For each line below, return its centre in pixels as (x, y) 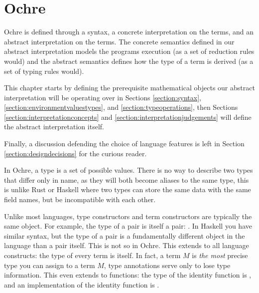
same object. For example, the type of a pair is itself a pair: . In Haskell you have (128, 226)
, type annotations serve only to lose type (167, 265)
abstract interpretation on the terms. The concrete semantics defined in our (119, 41)
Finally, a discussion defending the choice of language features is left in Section (124, 144)
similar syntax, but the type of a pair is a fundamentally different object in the (125, 235)
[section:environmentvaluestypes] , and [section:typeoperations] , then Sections (121, 107)
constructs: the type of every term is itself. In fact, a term (92, 255)
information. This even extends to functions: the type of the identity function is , (128, 275)
